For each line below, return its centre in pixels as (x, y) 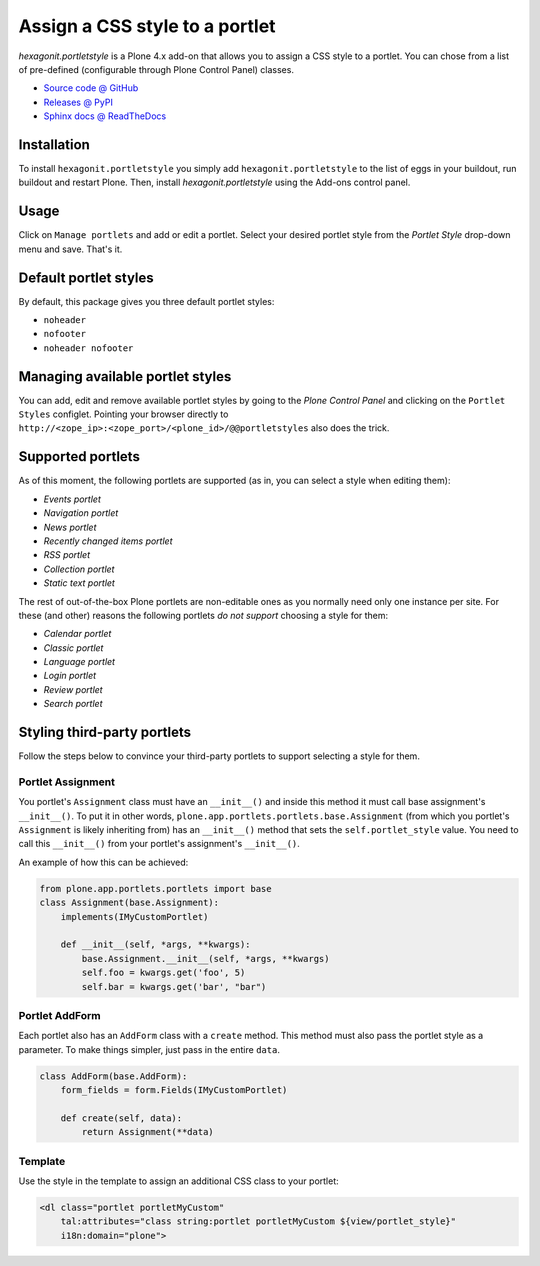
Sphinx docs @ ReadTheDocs (105, 116)
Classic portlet (73, 647)
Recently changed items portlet (108, 541)
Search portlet (73, 704)
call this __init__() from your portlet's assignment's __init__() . (159, 844)
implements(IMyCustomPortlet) (134, 916)
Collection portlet (79, 569)
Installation (54, 144)
